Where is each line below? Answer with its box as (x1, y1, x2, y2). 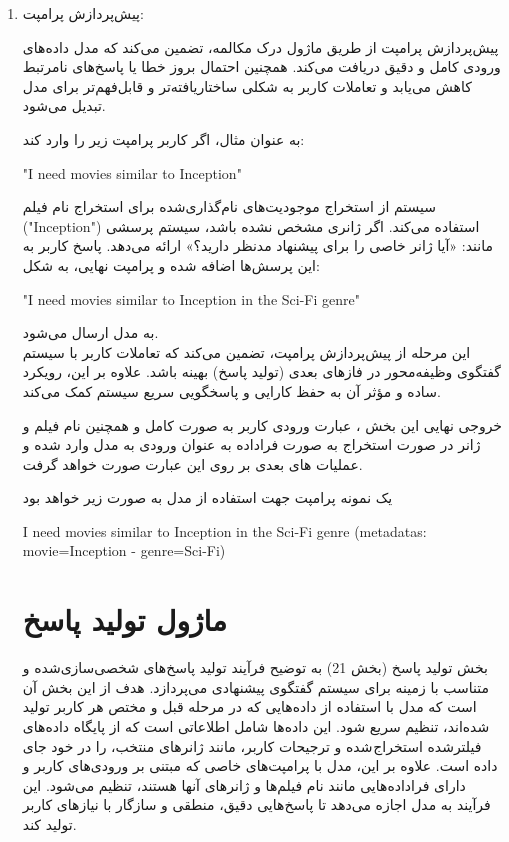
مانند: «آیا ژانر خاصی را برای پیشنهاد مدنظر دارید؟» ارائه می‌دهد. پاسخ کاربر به (22, 235, 493, 256)
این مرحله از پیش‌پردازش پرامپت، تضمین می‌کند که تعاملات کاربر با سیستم (22, 341, 471, 362)
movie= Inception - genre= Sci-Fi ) (22, 540, 226, 561)
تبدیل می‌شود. (22, 95, 106, 116)
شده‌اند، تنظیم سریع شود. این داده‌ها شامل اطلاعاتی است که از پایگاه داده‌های (22, 715, 490, 736)
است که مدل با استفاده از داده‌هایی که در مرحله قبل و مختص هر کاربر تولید (22, 696, 477, 717)
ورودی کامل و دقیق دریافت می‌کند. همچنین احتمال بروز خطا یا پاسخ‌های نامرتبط (22, 56, 501, 77)
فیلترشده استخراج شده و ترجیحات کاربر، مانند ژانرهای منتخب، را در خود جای (22, 735, 482, 756)
